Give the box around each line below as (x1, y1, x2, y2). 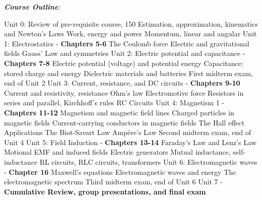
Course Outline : (4, 2, 60, 12)
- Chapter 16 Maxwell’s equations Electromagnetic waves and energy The (4, 166, 236, 177)
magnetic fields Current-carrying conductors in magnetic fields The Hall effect (4, 117, 245, 127)
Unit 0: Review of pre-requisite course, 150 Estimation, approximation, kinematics (4, 18, 258, 29)
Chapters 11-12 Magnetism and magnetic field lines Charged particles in (4, 107, 234, 117)
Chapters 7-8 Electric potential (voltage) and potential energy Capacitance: (4, 57, 243, 68)
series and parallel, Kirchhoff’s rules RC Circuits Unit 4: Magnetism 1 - (4, 97, 225, 108)
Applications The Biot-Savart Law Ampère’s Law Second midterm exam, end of (4, 127, 251, 138)
